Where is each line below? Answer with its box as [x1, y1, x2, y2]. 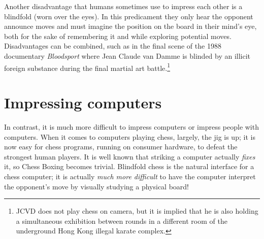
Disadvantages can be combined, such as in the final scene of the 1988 [4, 41, 221, 51]
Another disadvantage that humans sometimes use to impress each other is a [4, 1, 243, 11]
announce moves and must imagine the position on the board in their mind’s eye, [4, 21, 257, 31]
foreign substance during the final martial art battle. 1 [4, 61, 171, 73]
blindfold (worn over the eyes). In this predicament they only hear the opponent [4, 11, 253, 21]
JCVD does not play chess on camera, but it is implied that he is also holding [16, 206, 258, 216]
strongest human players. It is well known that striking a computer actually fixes [4, 151, 255, 162]
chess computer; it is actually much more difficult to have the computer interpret [4, 171, 256, 181]
